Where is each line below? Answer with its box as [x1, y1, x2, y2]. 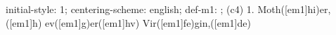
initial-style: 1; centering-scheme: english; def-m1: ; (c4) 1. [6, 2, 254, 16]
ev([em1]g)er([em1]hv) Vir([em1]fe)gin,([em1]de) [44, 15, 251, 30]
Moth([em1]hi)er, [257, 2, 331, 16]
